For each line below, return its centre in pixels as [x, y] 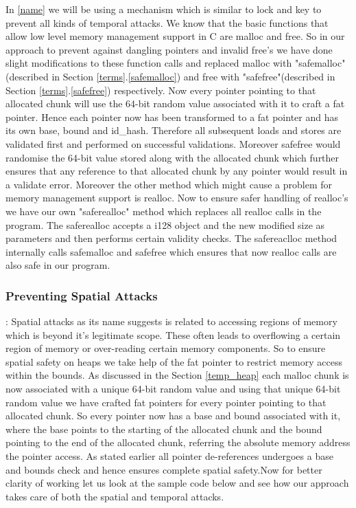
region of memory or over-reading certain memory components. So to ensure [166, 348]
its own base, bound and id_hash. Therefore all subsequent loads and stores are [174, 130]
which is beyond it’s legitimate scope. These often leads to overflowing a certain [173, 334]
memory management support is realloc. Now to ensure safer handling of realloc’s [177, 198]
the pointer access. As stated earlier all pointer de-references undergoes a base [169, 456]
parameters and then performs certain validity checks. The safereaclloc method [171, 238]
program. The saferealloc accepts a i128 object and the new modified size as [165, 224]
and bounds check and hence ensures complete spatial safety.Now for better [164, 469]
